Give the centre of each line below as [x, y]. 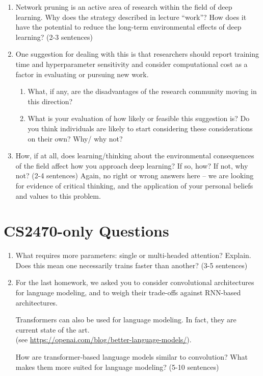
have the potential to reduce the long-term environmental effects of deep [128, 27]
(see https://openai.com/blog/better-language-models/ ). [103, 339]
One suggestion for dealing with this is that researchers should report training [137, 54]
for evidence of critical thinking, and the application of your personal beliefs [134, 185]
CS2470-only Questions [86, 231]
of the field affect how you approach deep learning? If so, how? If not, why [132, 165]
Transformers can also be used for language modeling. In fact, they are [126, 320]
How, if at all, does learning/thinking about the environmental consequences [135, 156]
